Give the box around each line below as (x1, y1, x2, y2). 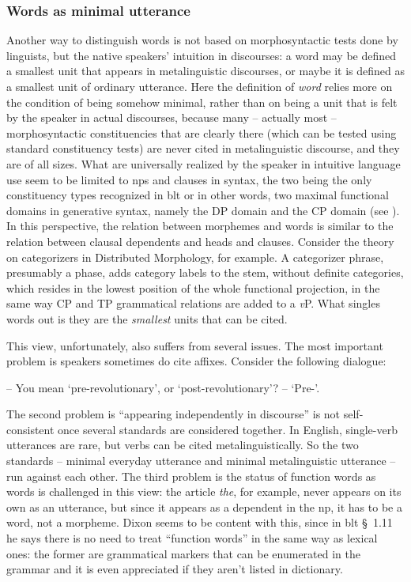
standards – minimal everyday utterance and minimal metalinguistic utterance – (6, 452, 396, 469)
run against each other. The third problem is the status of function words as (6, 467, 376, 484)
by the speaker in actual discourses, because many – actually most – (6, 109, 337, 126)
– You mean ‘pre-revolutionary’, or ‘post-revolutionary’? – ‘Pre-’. (6, 379, 320, 395)
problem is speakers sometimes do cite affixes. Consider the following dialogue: (6, 353, 386, 369)
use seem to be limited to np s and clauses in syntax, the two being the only (6, 171, 372, 187)
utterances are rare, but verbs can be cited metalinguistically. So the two (6, 436, 359, 453)
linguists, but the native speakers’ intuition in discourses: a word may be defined (6, 47, 397, 63)
